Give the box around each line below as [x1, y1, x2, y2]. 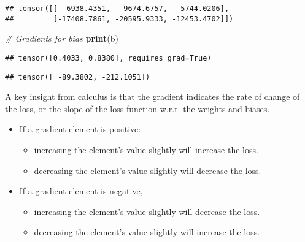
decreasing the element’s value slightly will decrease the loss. [34, 164, 261, 176]
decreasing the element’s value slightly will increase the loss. [34, 225, 260, 238]
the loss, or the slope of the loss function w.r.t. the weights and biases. [5, 102, 270, 115]
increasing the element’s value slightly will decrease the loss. [34, 205, 260, 217]
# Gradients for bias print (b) [5, 32, 118, 45]
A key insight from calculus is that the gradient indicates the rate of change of [5, 90, 300, 103]
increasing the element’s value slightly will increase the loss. [34, 143, 258, 156]
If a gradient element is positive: [19, 123, 141, 135]
